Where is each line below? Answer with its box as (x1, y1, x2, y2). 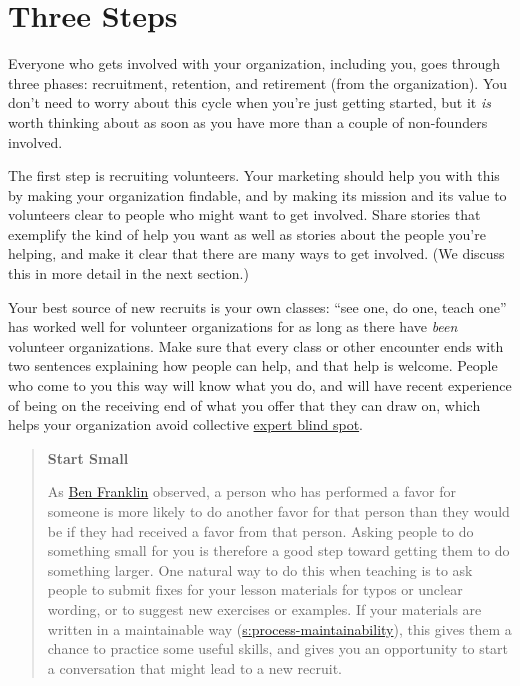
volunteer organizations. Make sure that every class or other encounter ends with (8, 335, 504, 356)
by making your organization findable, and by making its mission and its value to (8, 184, 507, 205)
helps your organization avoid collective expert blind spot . (8, 414, 363, 435)
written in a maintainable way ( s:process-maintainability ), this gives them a (47, 618, 512, 639)
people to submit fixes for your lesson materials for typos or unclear (47, 579, 463, 600)
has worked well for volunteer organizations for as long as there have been (8, 316, 458, 337)
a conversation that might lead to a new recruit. (47, 657, 342, 678)
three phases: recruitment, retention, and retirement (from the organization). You (8, 72, 508, 93)
